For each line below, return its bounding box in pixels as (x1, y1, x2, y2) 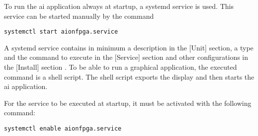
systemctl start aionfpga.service (4, 28, 118, 36)
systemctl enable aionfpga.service (4, 125, 122, 132)
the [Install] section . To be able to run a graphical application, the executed (4, 62, 237, 72)
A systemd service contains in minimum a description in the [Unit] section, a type (4, 42, 254, 52)
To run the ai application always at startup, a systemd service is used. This (4, 1, 234, 11)
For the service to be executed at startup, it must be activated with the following (4, 97, 252, 108)
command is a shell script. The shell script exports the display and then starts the (4, 71, 255, 82)
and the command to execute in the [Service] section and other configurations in (4, 52, 249, 62)
